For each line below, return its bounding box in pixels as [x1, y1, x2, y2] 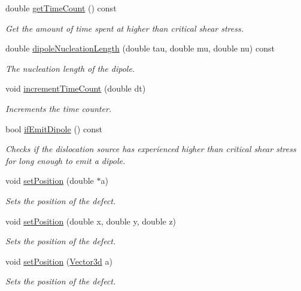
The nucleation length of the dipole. [5, 62, 135, 74]
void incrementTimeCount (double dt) [5, 82, 146, 95]
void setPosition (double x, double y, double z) [5, 214, 177, 227]
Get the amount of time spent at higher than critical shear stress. [5, 22, 244, 34]
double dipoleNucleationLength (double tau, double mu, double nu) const [5, 42, 275, 54]
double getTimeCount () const [5, 2, 117, 14]
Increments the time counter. [5, 102, 112, 114]
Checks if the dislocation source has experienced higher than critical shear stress [5, 143, 296, 155]
